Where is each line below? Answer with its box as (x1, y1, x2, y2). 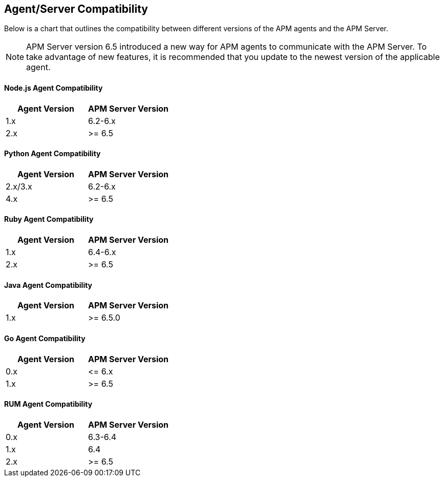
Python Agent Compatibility (4, 149, 101, 158)
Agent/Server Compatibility (4, 3, 148, 15)
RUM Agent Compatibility (4, 400, 93, 409)
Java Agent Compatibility (4, 280, 93, 289)
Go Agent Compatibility (4, 333, 86, 343)
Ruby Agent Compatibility (4, 215, 94, 224)
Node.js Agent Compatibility (4, 83, 103, 93)
